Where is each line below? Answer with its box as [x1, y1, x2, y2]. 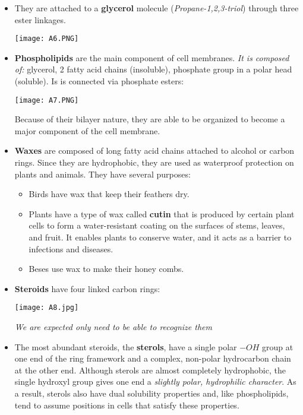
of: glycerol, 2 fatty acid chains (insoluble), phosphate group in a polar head [14, 63, 292, 75]
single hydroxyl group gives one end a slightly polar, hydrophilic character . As [14, 375, 296, 388]
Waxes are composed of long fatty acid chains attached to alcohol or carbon [14, 144, 295, 157]
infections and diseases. [29, 242, 113, 255]
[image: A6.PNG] [14, 34, 79, 43]
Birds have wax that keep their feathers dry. [29, 188, 190, 200]
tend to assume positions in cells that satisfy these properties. [14, 398, 239, 411]
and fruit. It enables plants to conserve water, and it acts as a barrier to [29, 231, 292, 243]
